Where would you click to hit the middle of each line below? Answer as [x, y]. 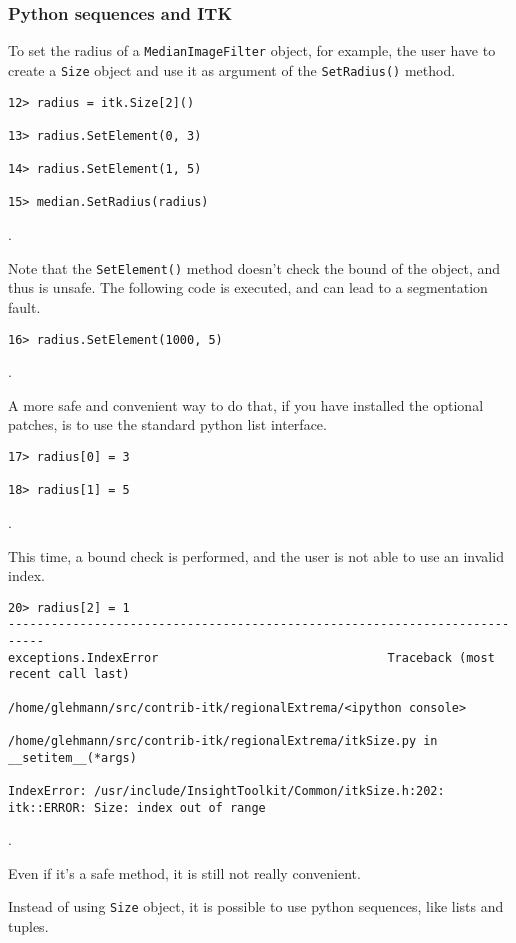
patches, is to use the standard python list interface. [167, 424]
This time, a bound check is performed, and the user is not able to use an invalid [256, 555]
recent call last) [69, 674]
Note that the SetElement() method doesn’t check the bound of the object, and [254, 267]
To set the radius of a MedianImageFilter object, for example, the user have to [252, 50]
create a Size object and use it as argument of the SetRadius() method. [232, 69]
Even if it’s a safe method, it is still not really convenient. [184, 872]
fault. [24, 306]
